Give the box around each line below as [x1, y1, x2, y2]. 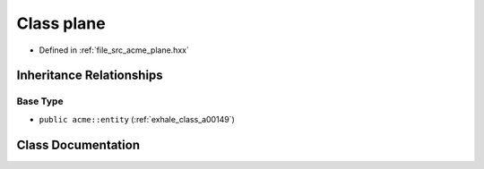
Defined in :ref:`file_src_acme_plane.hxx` [39, 45, 190, 55]
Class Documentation [16, 137, 141, 152]
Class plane [16, 13, 107, 33]
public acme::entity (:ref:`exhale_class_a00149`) [39, 114, 235, 124]
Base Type [16, 95, 64, 107]
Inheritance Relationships [16, 68, 163, 83]
